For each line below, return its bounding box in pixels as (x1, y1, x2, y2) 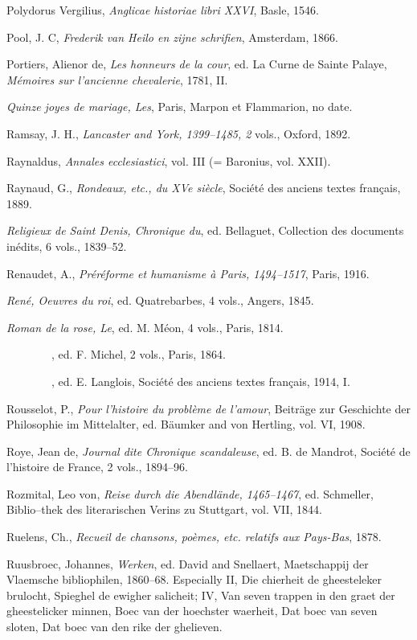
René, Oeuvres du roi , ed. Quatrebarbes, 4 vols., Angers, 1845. (6, 292, 314, 309)
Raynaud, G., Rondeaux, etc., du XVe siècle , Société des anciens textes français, (6, 179, 401, 196)
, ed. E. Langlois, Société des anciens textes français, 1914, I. (51, 372, 350, 389)
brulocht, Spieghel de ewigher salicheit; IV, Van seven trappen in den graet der (6, 586, 395, 603)
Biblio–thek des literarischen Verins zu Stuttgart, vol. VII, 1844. (6, 501, 322, 518)
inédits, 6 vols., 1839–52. (6, 237, 127, 254)
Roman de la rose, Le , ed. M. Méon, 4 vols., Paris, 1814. (6, 318, 284, 335)
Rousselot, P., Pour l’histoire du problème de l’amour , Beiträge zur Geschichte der (6, 400, 411, 416)
